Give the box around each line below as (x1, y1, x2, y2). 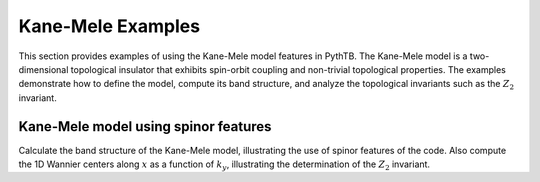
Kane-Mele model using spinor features (18, 118, 272, 135)
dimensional (18, 63, 69, 75)
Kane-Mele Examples (18, 15, 200, 37)
